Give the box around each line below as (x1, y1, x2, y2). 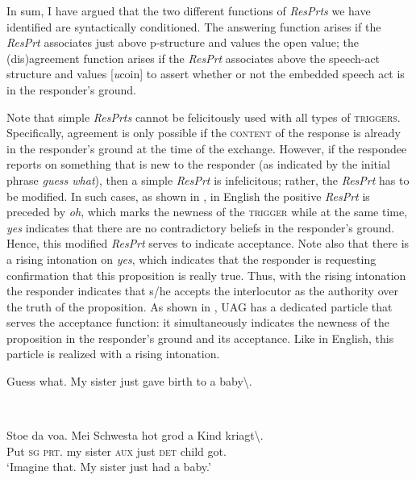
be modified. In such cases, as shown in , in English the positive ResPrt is (6, 187, 370, 204)
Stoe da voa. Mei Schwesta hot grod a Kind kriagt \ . (6, 427, 264, 444)
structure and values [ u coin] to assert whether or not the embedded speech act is (6, 65, 405, 82)
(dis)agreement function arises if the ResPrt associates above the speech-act (6, 49, 381, 66)
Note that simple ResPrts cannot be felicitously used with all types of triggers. (6, 108, 401, 125)
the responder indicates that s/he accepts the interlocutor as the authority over (6, 282, 398, 299)
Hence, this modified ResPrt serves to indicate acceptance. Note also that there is (6, 235, 410, 252)
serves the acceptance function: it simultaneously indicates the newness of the (6, 314, 389, 331)
